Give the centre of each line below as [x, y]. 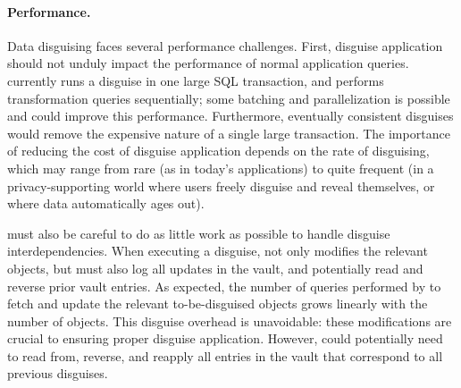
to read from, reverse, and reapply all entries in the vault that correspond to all [225, 355]
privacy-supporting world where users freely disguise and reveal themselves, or [221, 186]
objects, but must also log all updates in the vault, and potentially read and [215, 268]
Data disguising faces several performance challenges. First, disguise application [225, 45]
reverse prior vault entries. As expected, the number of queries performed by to [224, 286]
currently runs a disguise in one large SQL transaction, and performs [196, 80]
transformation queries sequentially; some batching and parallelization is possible [229, 98]
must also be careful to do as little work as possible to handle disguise [199, 233]
